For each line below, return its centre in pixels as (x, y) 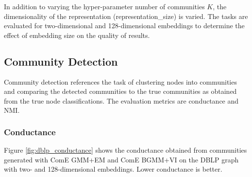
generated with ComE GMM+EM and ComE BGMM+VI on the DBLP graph (121, 159)
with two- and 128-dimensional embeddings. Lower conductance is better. (113, 169)
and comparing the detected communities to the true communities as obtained (120, 91)
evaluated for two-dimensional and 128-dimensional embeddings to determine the (124, 26)
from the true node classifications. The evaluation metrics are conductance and (121, 100)
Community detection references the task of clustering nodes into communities (120, 81)
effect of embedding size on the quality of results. (77, 35)
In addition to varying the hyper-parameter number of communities (104, 6)
